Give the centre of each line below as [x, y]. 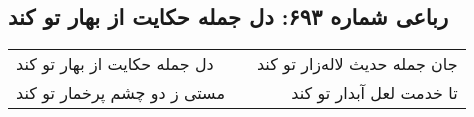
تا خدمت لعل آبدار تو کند [374, 93]
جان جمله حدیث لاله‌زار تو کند [357, 64]
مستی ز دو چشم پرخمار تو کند [120, 93]
